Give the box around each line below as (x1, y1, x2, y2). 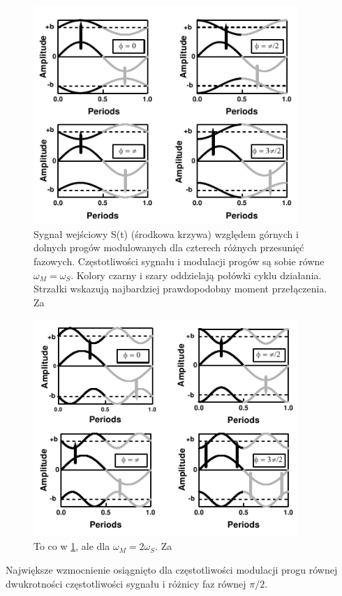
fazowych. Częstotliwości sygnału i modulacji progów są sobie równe (34, 253, 325, 268)
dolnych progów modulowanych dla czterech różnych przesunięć (34, 240, 304, 255)
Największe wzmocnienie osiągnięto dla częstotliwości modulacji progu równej (6, 562, 338, 576)
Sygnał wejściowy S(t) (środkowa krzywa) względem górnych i (34, 226, 299, 241)
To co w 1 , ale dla (34, 539, 110, 553)
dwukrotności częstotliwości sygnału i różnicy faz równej (6, 576, 246, 590)
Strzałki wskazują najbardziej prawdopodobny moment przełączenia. (34, 281, 327, 296)
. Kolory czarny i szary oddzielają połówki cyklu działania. (70, 267, 322, 282)
